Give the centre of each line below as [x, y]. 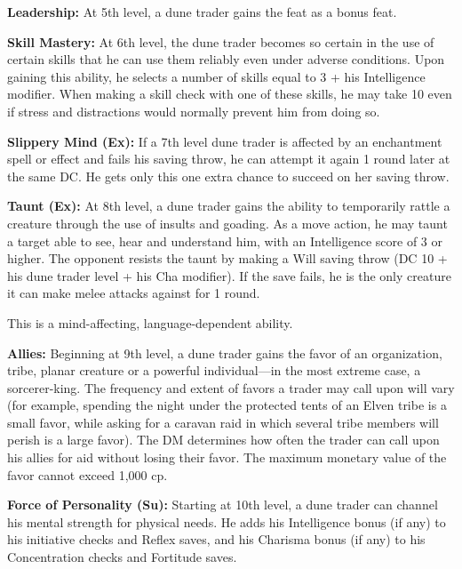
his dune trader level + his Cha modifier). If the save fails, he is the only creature [229, 275]
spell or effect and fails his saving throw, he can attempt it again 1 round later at [229, 159]
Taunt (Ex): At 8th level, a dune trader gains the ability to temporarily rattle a [229, 206]
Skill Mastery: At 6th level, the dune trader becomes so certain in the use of [221, 41]
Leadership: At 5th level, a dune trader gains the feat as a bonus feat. [202, 12]
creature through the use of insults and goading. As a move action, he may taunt [227, 223]
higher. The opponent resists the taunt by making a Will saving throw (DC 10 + [227, 258]
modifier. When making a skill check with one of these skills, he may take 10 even [230, 94]
